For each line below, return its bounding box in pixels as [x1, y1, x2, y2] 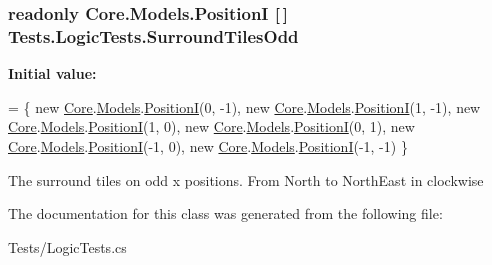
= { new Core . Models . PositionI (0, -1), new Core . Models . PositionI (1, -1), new [8, 96, 481, 117]
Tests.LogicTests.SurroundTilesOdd [8, 23, 299, 48]
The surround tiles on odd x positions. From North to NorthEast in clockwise [8, 169, 484, 190]
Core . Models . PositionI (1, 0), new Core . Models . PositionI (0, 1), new [8, 116, 415, 137]
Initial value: [8, 63, 97, 84]
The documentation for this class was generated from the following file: [8, 203, 443, 224]
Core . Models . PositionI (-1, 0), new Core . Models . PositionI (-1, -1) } [8, 135, 408, 156]
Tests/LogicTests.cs [8, 236, 127, 257]
